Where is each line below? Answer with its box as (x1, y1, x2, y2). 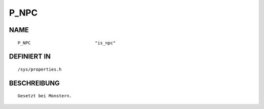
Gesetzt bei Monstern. (18, 93, 72, 99)
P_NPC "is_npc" (18, 40, 116, 46)
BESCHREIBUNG (9, 79, 60, 87)
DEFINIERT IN (9, 53, 51, 61)
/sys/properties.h (18, 66, 62, 72)
